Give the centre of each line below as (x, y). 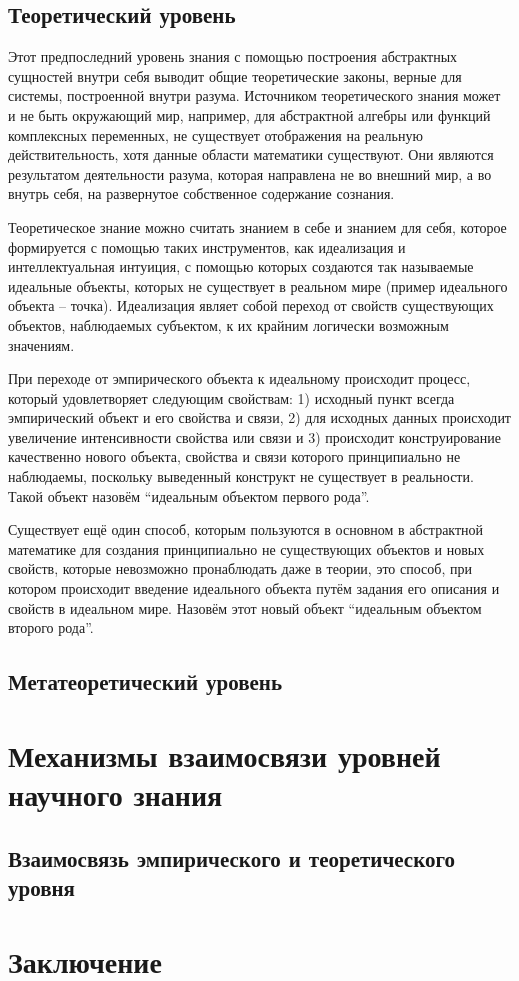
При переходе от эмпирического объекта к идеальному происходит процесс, (239, 378)
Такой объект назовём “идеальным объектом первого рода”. (189, 495)
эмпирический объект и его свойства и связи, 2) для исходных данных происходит (259, 417)
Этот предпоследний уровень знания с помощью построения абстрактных (233, 56)
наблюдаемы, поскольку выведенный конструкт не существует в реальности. (241, 476)
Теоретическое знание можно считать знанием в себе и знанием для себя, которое (257, 226)
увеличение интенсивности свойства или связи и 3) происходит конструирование (255, 436)
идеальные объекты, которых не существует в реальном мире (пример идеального (258, 285)
